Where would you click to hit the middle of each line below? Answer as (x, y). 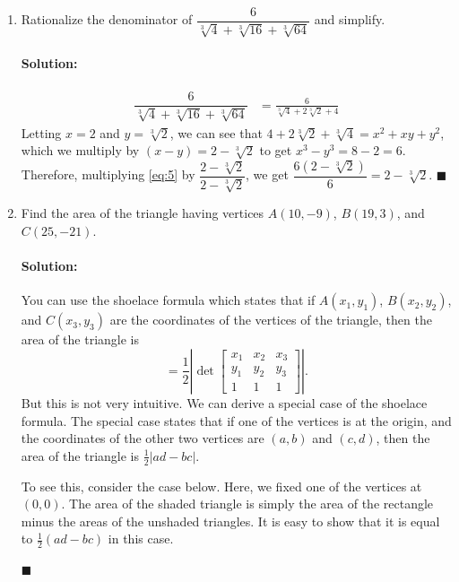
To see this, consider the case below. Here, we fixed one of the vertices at (221, 486)
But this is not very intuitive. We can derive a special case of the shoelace (224, 402)
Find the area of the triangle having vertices (143, 213)
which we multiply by (80, 150)
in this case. (141, 539)
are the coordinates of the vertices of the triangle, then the (271, 320)
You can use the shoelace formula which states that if (168, 300)
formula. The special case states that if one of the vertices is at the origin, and (236, 420)
